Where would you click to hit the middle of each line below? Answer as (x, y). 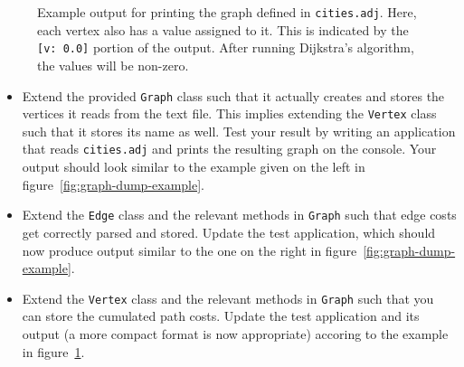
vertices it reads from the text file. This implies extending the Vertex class (229, 113)
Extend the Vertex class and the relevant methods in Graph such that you (228, 298)
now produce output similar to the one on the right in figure (189, 250)
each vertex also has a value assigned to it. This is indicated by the (223, 29)
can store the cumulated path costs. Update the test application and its (221, 316)
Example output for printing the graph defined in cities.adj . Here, (227, 12)
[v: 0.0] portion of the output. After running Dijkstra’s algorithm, (226, 47)
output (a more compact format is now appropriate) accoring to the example (235, 333)
